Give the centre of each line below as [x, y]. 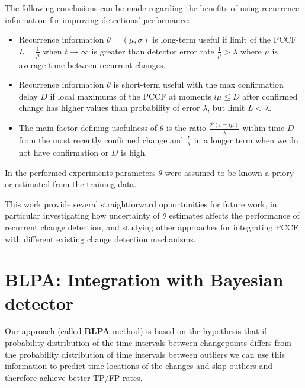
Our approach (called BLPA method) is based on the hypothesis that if [136, 331]
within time [264, 128]
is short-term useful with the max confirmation [198, 84]
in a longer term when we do [246, 140]
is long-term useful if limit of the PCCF [224, 39]
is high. [134, 153]
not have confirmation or [64, 153]
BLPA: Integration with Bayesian [144, 279]
